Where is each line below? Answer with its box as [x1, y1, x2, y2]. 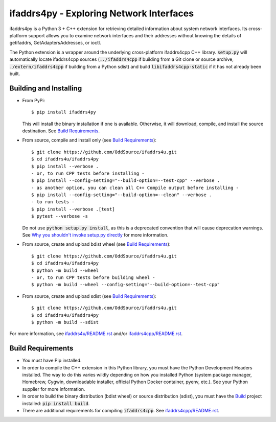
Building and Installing [9, 84, 82, 92]
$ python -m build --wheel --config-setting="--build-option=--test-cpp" [31, 282, 220, 288]
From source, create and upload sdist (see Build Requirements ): [22, 293, 157, 299]
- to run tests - [31, 199, 75, 205]
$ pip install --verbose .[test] [31, 206, 115, 212]
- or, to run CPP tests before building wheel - [31, 275, 155, 280]
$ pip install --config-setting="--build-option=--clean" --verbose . [31, 192, 212, 198]
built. [9, 71, 20, 77]
